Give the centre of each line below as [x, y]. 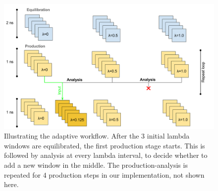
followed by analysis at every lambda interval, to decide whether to [106, 155]
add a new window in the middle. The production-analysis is [96, 165]
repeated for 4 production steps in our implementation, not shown [104, 174]
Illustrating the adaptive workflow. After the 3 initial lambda [97, 136]
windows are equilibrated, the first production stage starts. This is [105, 145]
